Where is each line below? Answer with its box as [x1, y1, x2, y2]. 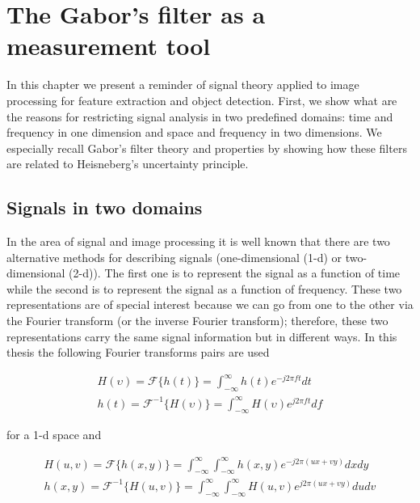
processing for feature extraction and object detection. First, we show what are [6, 91, 397, 108]
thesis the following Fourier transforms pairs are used [6, 344, 270, 361]
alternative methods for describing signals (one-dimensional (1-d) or [6, 248, 342, 265]
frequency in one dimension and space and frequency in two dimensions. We [6, 124, 382, 141]
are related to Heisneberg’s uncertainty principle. [6, 155, 249, 172]
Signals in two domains [6, 195, 203, 220]
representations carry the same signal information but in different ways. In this [6, 328, 397, 344]
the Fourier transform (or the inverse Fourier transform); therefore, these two [6, 312, 388, 329]
